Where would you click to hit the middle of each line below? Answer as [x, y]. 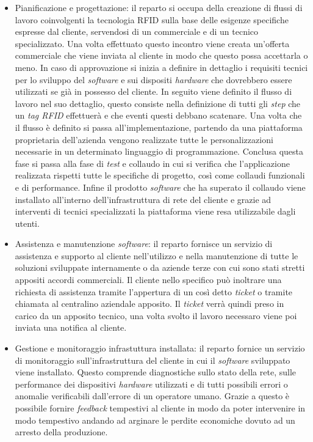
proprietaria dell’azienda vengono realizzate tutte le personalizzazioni [144, 139]
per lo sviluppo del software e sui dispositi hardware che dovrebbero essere [153, 79]
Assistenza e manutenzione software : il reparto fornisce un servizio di [144, 244]
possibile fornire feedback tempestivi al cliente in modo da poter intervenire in [160, 408]
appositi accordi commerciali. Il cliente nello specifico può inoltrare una [148, 280]
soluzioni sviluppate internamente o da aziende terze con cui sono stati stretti [160, 267]
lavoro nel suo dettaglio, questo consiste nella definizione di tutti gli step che [158, 103]
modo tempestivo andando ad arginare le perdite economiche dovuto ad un [155, 420]
